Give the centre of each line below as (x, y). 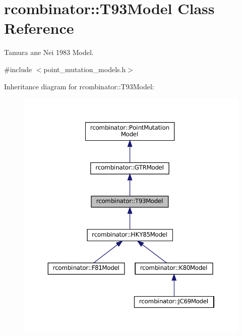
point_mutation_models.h (85, 69)
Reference (39, 28)
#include (18, 69)
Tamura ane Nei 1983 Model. (49, 52)
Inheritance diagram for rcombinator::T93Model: (79, 86)
